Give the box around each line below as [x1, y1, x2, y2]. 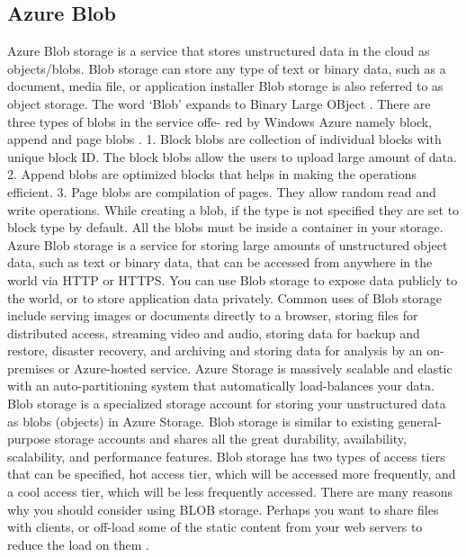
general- [398, 411, 442, 430]
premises [7, 358, 55, 377]
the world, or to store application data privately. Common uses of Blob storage [7, 288, 442, 307]
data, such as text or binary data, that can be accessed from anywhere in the [7, 253, 433, 272]
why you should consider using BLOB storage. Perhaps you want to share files [7, 499, 439, 518]
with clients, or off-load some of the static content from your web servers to [7, 517, 423, 536]
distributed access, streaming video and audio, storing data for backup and [7, 323, 420, 342]
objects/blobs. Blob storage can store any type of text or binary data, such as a [7, 58, 446, 77]
